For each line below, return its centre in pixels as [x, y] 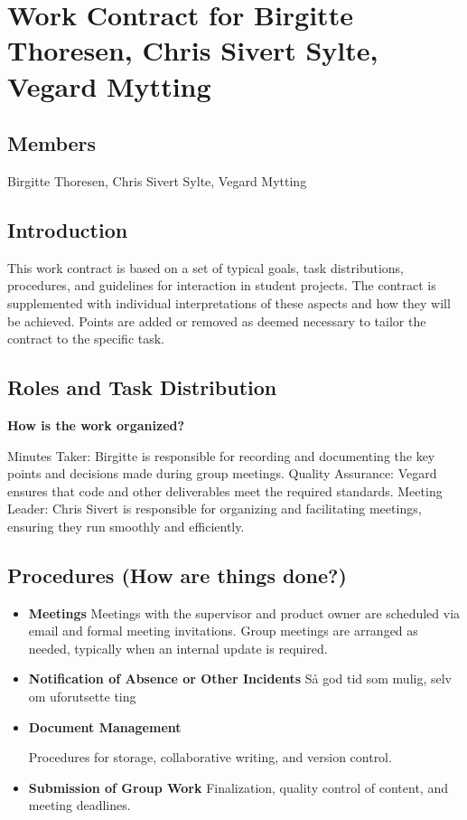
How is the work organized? [96, 424]
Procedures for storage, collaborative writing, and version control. [210, 757]
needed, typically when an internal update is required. [178, 648]
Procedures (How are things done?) [177, 575]
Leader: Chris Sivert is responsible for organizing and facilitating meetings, [215, 509]
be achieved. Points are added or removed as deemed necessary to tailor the [217, 320]
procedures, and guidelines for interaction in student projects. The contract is [222, 285]
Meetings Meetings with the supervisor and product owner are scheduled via [244, 613]
